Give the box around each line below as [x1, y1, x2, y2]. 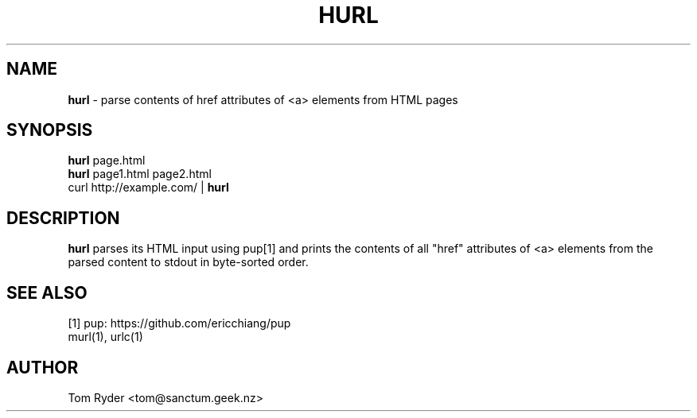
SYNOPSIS [6, 120, 93, 141]
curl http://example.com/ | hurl [68, 180, 229, 195]
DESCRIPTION [6, 207, 120, 228]
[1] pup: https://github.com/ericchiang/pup [68, 316, 291, 331]
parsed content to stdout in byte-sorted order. [68, 255, 309, 269]
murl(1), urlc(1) [68, 330, 143, 344]
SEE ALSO [6, 282, 88, 303]
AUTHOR [6, 357, 79, 377]
